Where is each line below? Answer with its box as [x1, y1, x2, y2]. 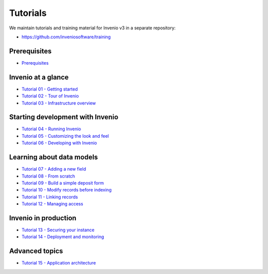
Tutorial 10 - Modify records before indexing [21, 187, 112, 193]
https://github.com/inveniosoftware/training [21, 34, 111, 40]
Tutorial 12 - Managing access [21, 201, 83, 207]
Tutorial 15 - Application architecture [21, 260, 96, 266]
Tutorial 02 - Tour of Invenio [21, 93, 79, 99]
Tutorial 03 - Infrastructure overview [21, 100, 96, 106]
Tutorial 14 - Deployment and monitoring [21, 234, 104, 240]
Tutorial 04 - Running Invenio [21, 126, 81, 132]
